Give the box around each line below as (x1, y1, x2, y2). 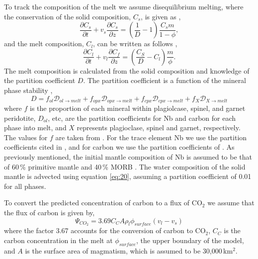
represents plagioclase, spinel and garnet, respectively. (77, 122, 241, 133)
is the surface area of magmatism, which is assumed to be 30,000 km (25, 245, 233, 256)
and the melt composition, (4, 38, 84, 49)
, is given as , (141, 11, 181, 21)
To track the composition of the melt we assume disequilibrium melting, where (4, 1, 244, 11)
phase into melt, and (4, 122, 67, 133)
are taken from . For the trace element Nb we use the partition (55, 132, 247, 142)
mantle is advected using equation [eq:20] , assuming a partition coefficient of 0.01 (4, 171, 252, 181)
